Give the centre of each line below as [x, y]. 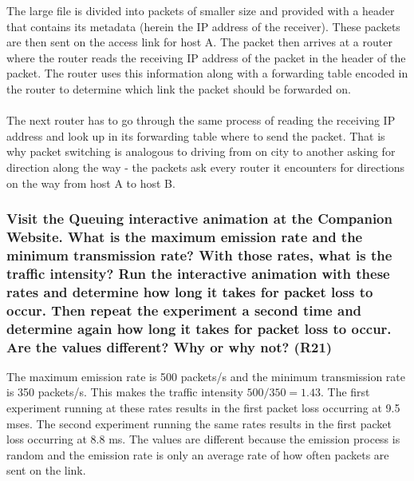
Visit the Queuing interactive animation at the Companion [199, 219]
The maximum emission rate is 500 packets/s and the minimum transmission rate [206, 376]
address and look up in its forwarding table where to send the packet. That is [196, 135]
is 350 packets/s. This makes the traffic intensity [125, 392]
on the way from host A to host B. [91, 183]
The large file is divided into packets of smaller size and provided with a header [201, 10]
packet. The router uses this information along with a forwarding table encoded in [207, 73]
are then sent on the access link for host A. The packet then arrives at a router [199, 42]
